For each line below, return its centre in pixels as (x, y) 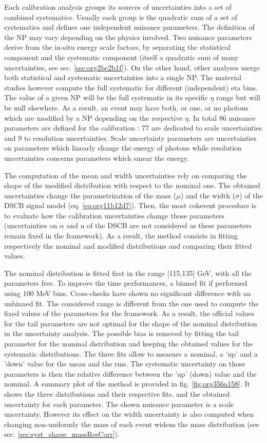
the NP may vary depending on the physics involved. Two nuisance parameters (128, 37)
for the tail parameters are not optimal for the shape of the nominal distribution (131, 323)
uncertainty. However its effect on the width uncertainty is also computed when (129, 414)
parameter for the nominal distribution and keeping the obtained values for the (129, 343)
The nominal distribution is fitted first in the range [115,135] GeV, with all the (128, 273)
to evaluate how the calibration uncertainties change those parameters (114, 215)
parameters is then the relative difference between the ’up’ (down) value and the (130, 373)
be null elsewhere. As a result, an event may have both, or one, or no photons (126, 107)
